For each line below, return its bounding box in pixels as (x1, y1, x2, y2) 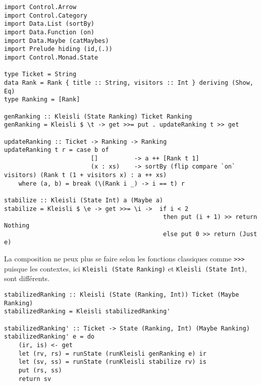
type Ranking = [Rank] (4, 96, 80, 103)
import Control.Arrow (4, 4, 77, 11)
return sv (18, 375, 51, 382)
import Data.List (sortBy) (4, 20, 94, 28)
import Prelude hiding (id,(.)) (4, 45, 113, 53)
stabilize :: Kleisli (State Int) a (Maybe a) (4, 197, 163, 204)
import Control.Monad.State (4, 53, 98, 61)
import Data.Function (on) (4, 28, 94, 36)
